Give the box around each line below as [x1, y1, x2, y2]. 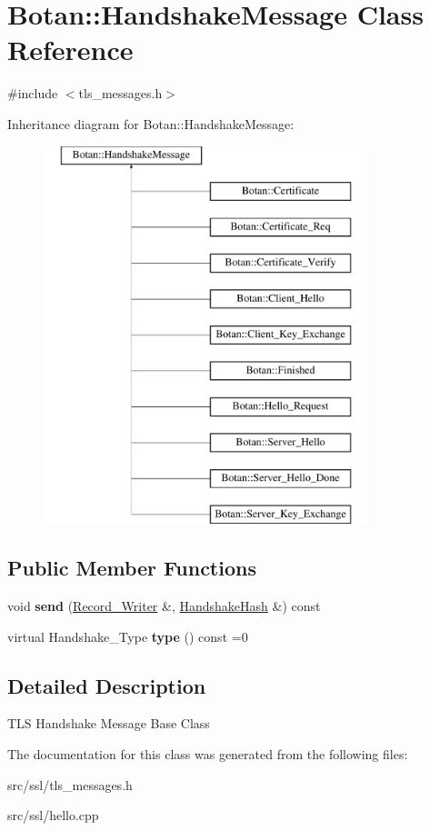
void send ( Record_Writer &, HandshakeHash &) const [7, 596, 321, 616]
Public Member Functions [7, 554, 256, 582]
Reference [7, 31, 134, 68]
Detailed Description [7, 671, 206, 699]
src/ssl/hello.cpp [7, 806, 99, 825]
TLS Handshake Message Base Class [7, 714, 210, 733]
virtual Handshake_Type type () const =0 [7, 626, 248, 646]
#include [7, 84, 58, 103]
